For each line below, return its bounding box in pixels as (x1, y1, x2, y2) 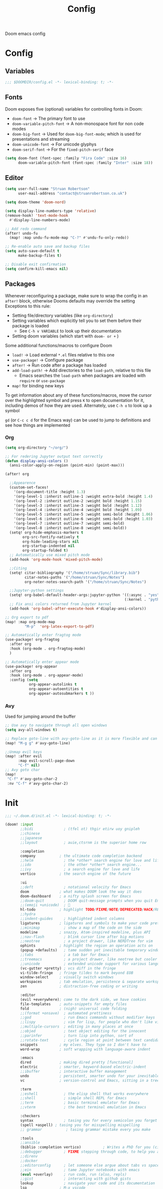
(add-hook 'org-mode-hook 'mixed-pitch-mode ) (9, 557, 103, 562)
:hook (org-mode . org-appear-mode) (9, 673, 83, 678)
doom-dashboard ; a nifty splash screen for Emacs (20, 894, 131, 899)
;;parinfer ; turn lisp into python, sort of (20, 1033, 133, 1038)
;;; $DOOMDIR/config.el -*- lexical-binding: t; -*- (5, 80, 114, 85)
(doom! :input (5, 822, 34, 827)
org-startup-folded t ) (22, 548, 68, 553)
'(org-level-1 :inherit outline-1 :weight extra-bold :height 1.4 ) (14, 494, 153, 499)
